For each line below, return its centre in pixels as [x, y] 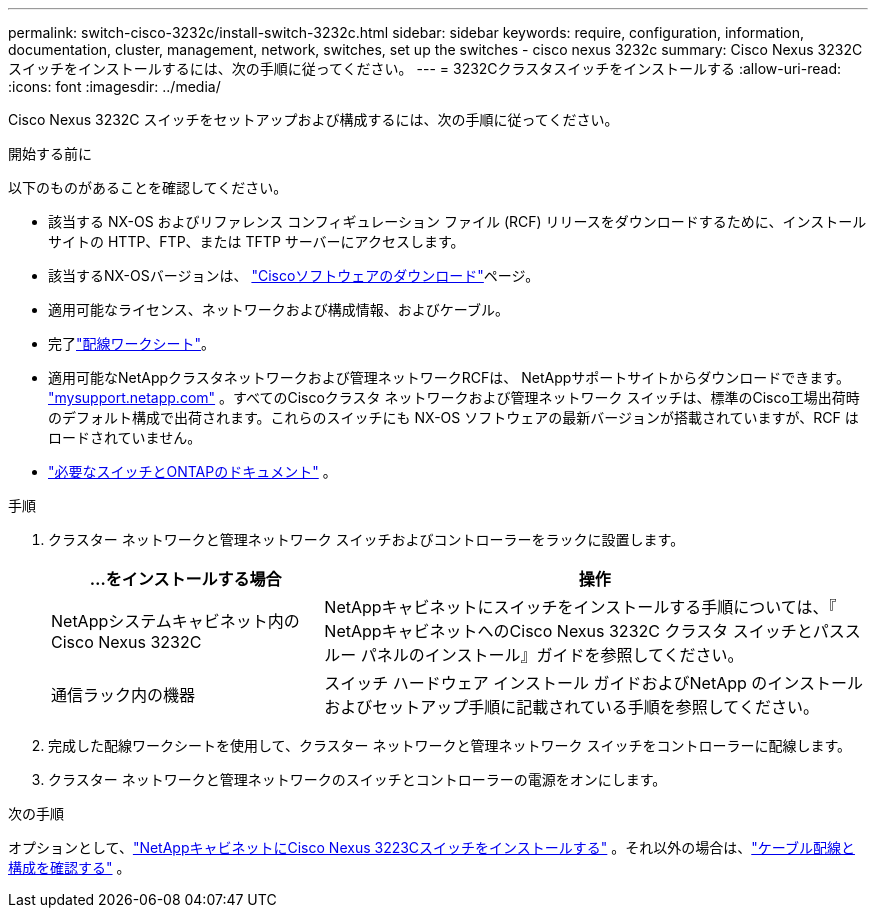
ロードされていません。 [125, 437]
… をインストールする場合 [185, 579]
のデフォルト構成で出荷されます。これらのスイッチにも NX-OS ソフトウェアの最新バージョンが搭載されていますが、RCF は [453, 417]
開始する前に [50, 153]
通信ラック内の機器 [123, 695]
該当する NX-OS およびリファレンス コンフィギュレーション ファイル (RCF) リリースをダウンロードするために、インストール [457, 221]
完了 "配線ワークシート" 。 [132, 343]
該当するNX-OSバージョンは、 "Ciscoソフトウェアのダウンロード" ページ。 [294, 275]
